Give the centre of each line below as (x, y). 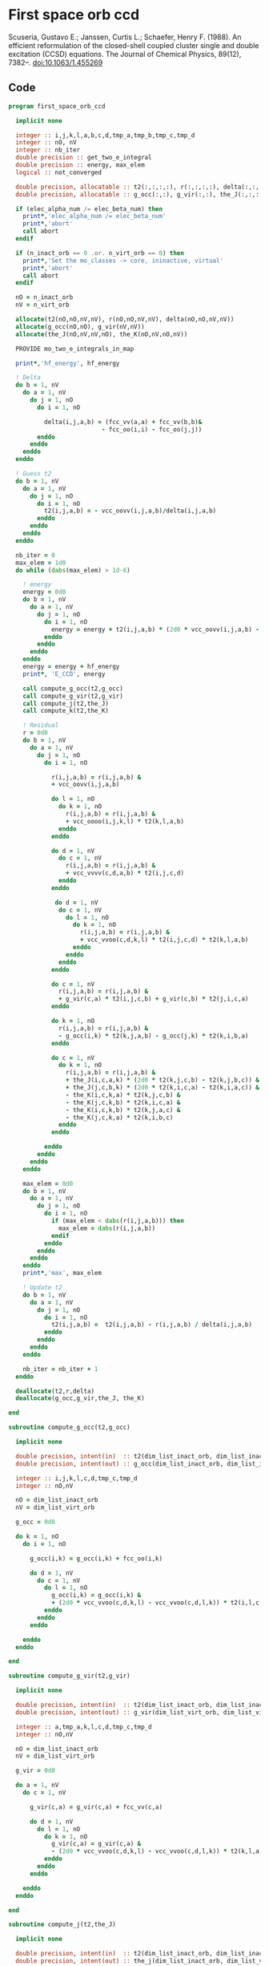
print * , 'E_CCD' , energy (64, 674)
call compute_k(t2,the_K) (66, 711)
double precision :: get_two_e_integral (84, 158)
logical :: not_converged (59, 172)
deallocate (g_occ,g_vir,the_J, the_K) (80, 1398)
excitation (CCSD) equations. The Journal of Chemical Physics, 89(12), (125, 54)
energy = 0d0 (44, 592)
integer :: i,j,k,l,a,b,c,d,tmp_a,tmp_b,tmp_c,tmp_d (105, 135)
